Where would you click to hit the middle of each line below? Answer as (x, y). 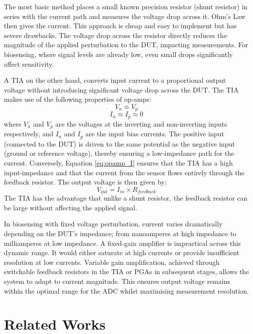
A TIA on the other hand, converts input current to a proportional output (115, 80)
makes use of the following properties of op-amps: (78, 99)
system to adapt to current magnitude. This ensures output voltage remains (117, 281)
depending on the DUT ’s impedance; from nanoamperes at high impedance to (120, 233)
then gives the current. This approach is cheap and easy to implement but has (120, 26)
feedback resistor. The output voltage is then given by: (85, 182)
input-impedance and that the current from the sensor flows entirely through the (124, 172)
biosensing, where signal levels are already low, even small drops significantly (118, 54)
